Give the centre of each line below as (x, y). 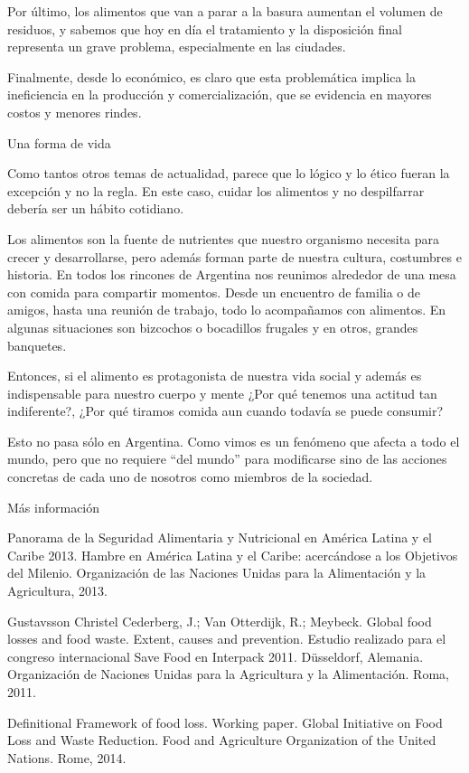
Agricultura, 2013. (57, 591)
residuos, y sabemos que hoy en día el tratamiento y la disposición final (205, 28)
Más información (54, 507)
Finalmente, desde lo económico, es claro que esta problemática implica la (211, 76)
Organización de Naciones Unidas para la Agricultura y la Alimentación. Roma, (228, 674)
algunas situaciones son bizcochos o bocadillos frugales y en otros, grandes (213, 327)
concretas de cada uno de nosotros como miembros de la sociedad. (190, 477)
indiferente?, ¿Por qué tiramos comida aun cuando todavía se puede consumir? (225, 411)
